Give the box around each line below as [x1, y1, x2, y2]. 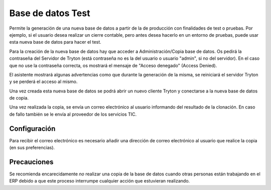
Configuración [9, 124, 56, 133]
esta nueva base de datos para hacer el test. [9, 39, 101, 45]
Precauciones [9, 157, 54, 166]
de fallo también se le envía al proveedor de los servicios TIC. [9, 111, 137, 117]
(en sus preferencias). [9, 145, 55, 151]
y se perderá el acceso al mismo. [9, 78, 78, 85]
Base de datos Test [9, 8, 90, 19]
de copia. [9, 95, 29, 101]
